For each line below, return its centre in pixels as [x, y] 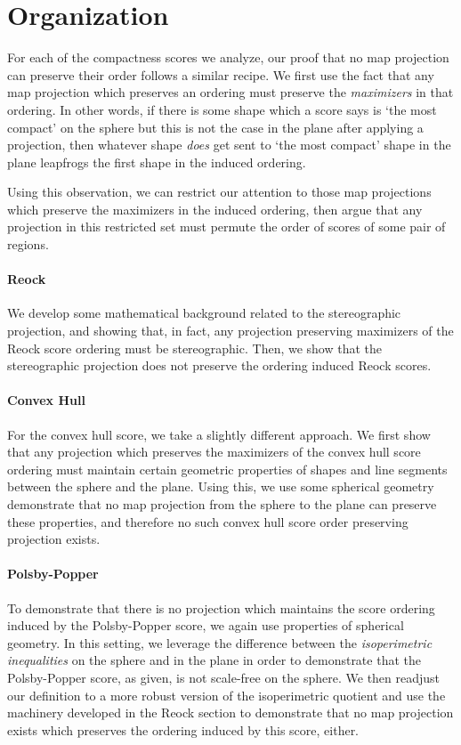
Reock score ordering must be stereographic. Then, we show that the [195, 348]
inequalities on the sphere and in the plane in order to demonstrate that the [214, 660]
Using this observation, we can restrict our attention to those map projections [219, 192]
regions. [28, 244]
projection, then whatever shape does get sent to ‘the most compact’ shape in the [229, 145]
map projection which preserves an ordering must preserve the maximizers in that [230, 92]
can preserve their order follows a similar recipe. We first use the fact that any [221, 74]
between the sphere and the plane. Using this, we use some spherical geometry [221, 486]
